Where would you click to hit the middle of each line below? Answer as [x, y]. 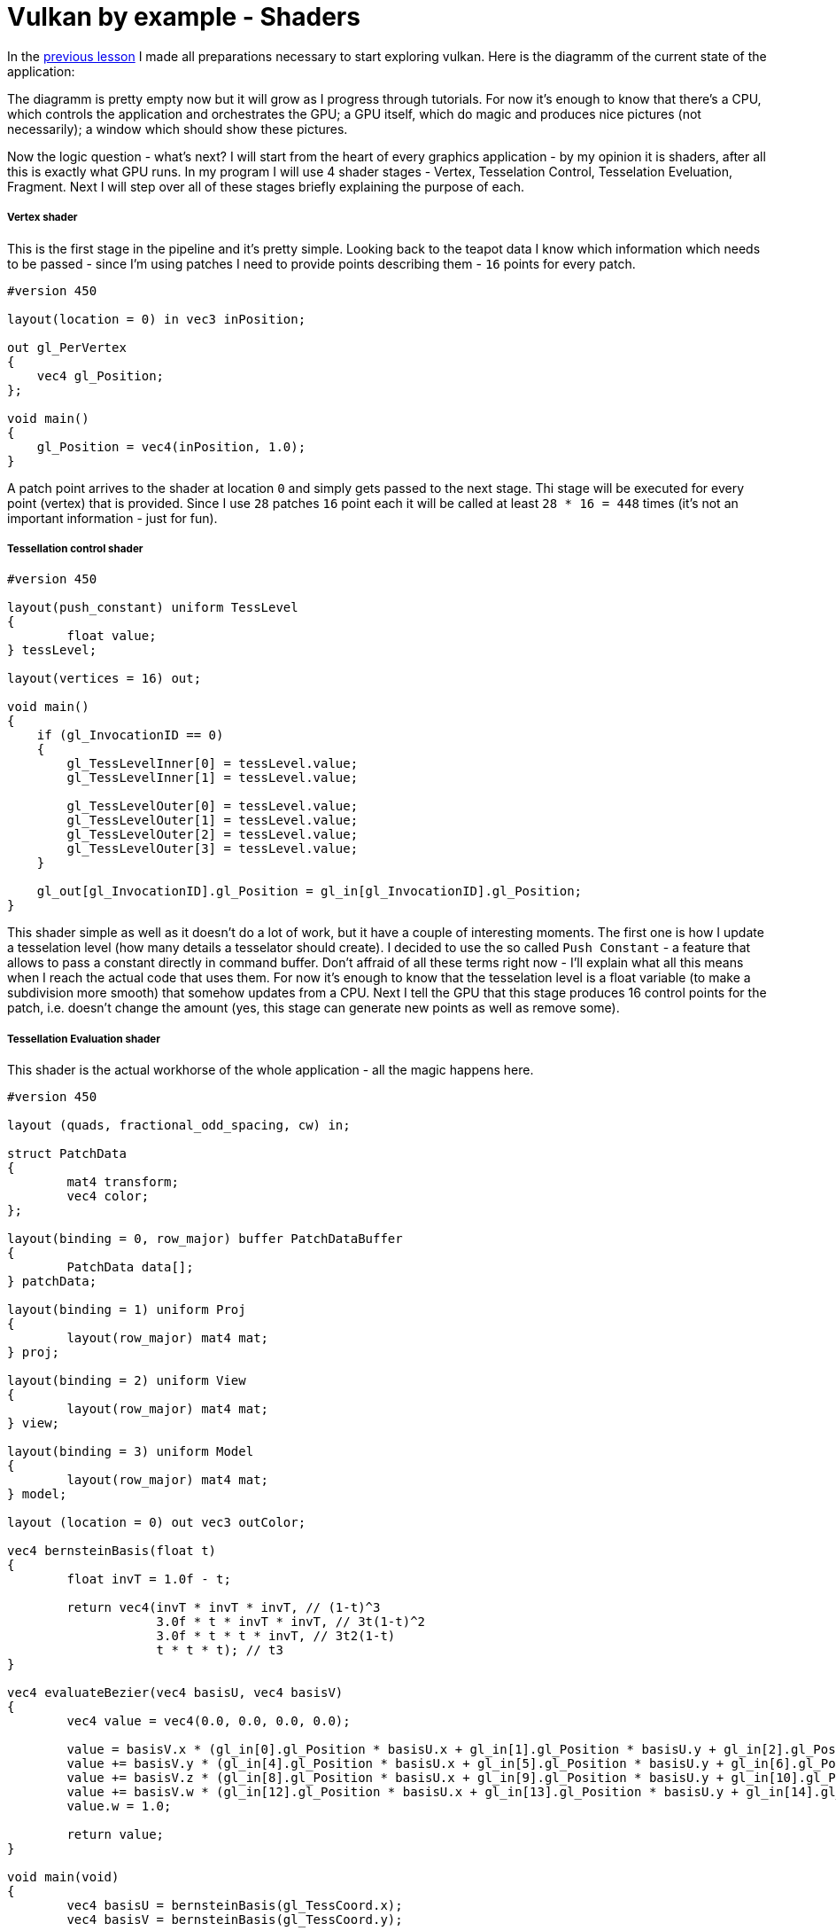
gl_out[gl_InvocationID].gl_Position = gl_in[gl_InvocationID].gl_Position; [310, 891]
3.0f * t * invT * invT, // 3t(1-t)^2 [291, 1622]
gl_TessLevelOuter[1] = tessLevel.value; [213, 821]
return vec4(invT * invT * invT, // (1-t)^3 [224, 1608]
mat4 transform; [123, 1182]
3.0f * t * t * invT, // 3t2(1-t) [276, 1636]
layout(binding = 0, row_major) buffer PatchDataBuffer [205, 1239]
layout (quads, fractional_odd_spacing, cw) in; [179, 1126]
